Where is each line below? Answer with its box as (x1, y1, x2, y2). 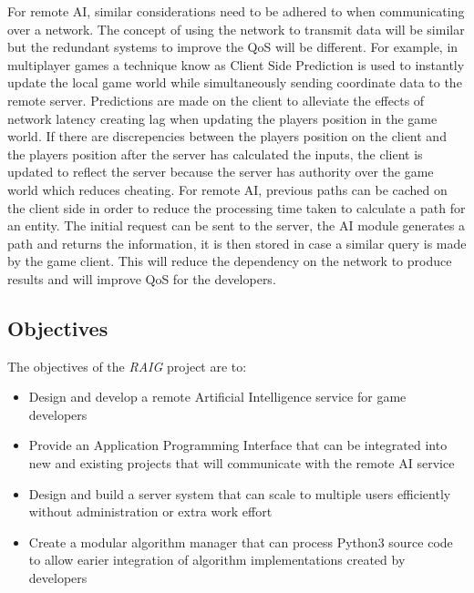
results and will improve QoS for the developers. (7, 269, 276, 288)
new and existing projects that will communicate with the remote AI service (28, 454, 455, 473)
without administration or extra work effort (28, 502, 273, 521)
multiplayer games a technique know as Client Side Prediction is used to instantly (7, 55, 465, 74)
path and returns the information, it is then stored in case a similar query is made (7, 233, 467, 252)
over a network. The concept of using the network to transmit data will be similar (7, 19, 465, 38)
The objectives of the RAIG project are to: (7, 356, 247, 375)
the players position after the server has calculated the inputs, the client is (7, 144, 423, 163)
